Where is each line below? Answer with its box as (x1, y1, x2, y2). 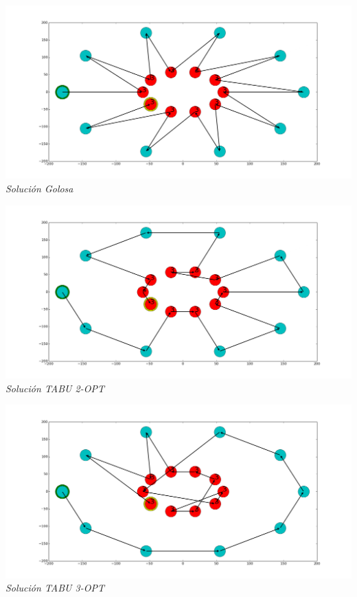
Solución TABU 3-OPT (5, 581, 104, 595)
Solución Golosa (5, 181, 73, 196)
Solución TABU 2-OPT (5, 381, 104, 395)
